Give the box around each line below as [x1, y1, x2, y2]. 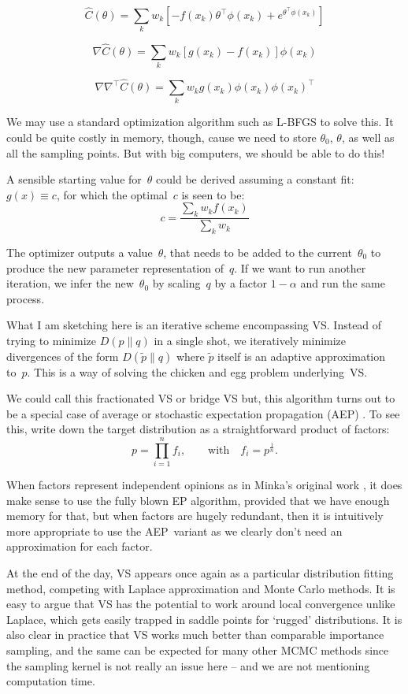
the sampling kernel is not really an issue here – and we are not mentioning [6, 657, 370, 674]
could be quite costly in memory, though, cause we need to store [6, 129, 317, 146]
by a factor [214, 275, 268, 291]
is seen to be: [181, 186, 245, 202]
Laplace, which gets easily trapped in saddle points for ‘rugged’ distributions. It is [6, 610, 402, 627]
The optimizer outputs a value [6, 244, 153, 261]
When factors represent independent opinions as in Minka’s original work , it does [6, 477, 402, 493]
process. [6, 290, 45, 306]
